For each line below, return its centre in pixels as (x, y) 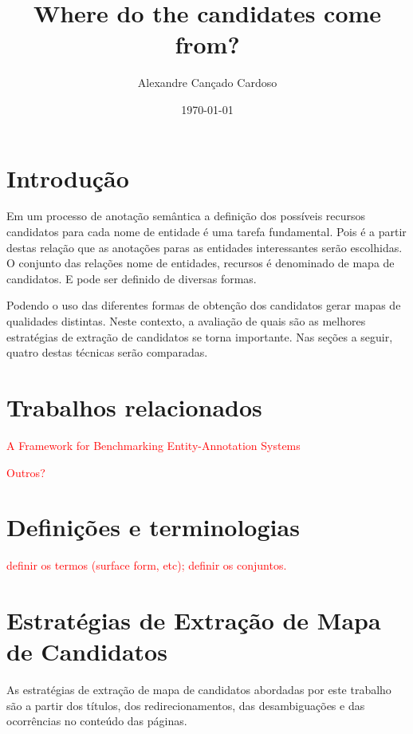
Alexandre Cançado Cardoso (207, 83)
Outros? (26, 472)
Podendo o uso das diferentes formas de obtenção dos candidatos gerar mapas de (204, 305)
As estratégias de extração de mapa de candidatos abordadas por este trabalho (199, 690)
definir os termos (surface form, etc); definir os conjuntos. (147, 565)
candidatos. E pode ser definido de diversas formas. (132, 278)
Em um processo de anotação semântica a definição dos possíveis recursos (186, 216)
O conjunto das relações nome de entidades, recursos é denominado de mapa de (201, 263)
